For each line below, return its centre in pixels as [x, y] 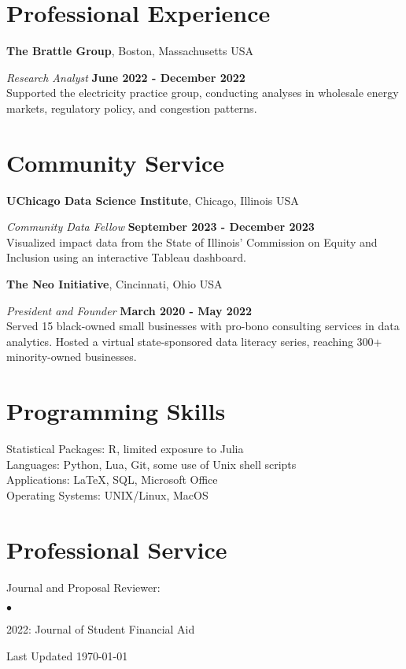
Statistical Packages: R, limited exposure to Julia [125, 449]
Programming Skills [116, 411]
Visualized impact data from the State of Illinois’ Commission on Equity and [192, 242]
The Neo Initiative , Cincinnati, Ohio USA [114, 284]
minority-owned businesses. [72, 357]
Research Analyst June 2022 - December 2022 [126, 77]
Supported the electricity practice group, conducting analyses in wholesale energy [203, 93]
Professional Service [117, 549]
